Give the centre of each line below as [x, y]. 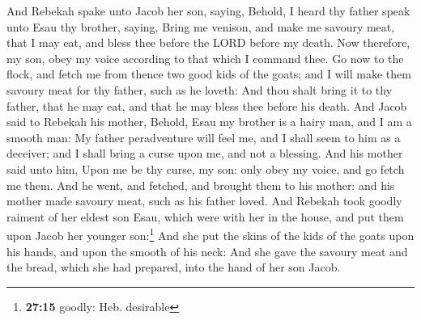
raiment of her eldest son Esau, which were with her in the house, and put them [205, 216]
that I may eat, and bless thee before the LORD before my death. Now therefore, [208, 42]
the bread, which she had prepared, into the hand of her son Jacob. [174, 267]
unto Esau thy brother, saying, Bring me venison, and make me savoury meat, [201, 26]
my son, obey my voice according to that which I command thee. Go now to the [205, 58]
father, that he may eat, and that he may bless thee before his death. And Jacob [207, 105]
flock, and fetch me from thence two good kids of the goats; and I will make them [209, 74]
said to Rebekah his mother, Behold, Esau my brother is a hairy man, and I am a [209, 122]
